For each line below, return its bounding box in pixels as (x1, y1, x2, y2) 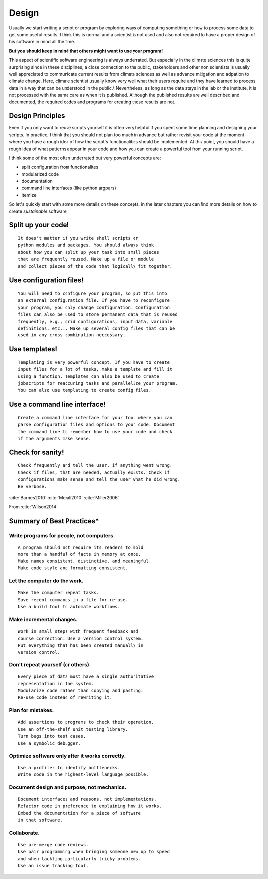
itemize (21, 192, 37, 198)
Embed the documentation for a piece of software (18, 810, 141, 816)
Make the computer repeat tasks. (18, 590, 99, 596)
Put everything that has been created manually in (18, 642, 144, 648)
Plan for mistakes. (9, 707, 54, 714)
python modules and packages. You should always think (18, 242, 154, 248)
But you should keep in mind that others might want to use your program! (9, 48, 163, 54)
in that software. (18, 817, 63, 823)
